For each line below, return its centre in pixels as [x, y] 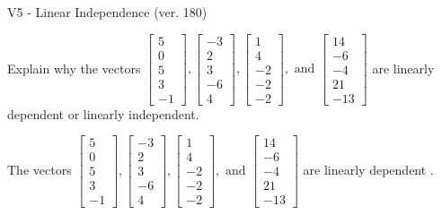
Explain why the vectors [74, 68]
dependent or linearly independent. [103, 113]
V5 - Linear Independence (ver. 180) [107, 12]
